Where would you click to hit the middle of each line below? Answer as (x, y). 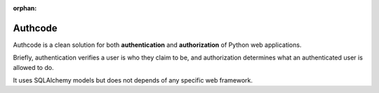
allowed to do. (33, 67)
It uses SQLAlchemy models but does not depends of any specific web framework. (133, 80)
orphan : (25, 8)
